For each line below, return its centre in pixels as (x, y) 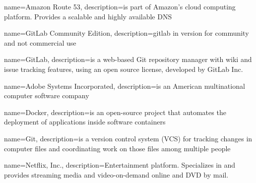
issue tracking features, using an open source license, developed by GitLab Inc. (124, 69)
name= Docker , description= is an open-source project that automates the (115, 112)
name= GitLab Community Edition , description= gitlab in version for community (127, 33)
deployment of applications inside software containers (85, 122)
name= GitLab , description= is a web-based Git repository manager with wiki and (128, 59)
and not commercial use (40, 42)
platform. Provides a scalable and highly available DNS (88, 16)
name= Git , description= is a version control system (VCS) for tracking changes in (128, 138)
